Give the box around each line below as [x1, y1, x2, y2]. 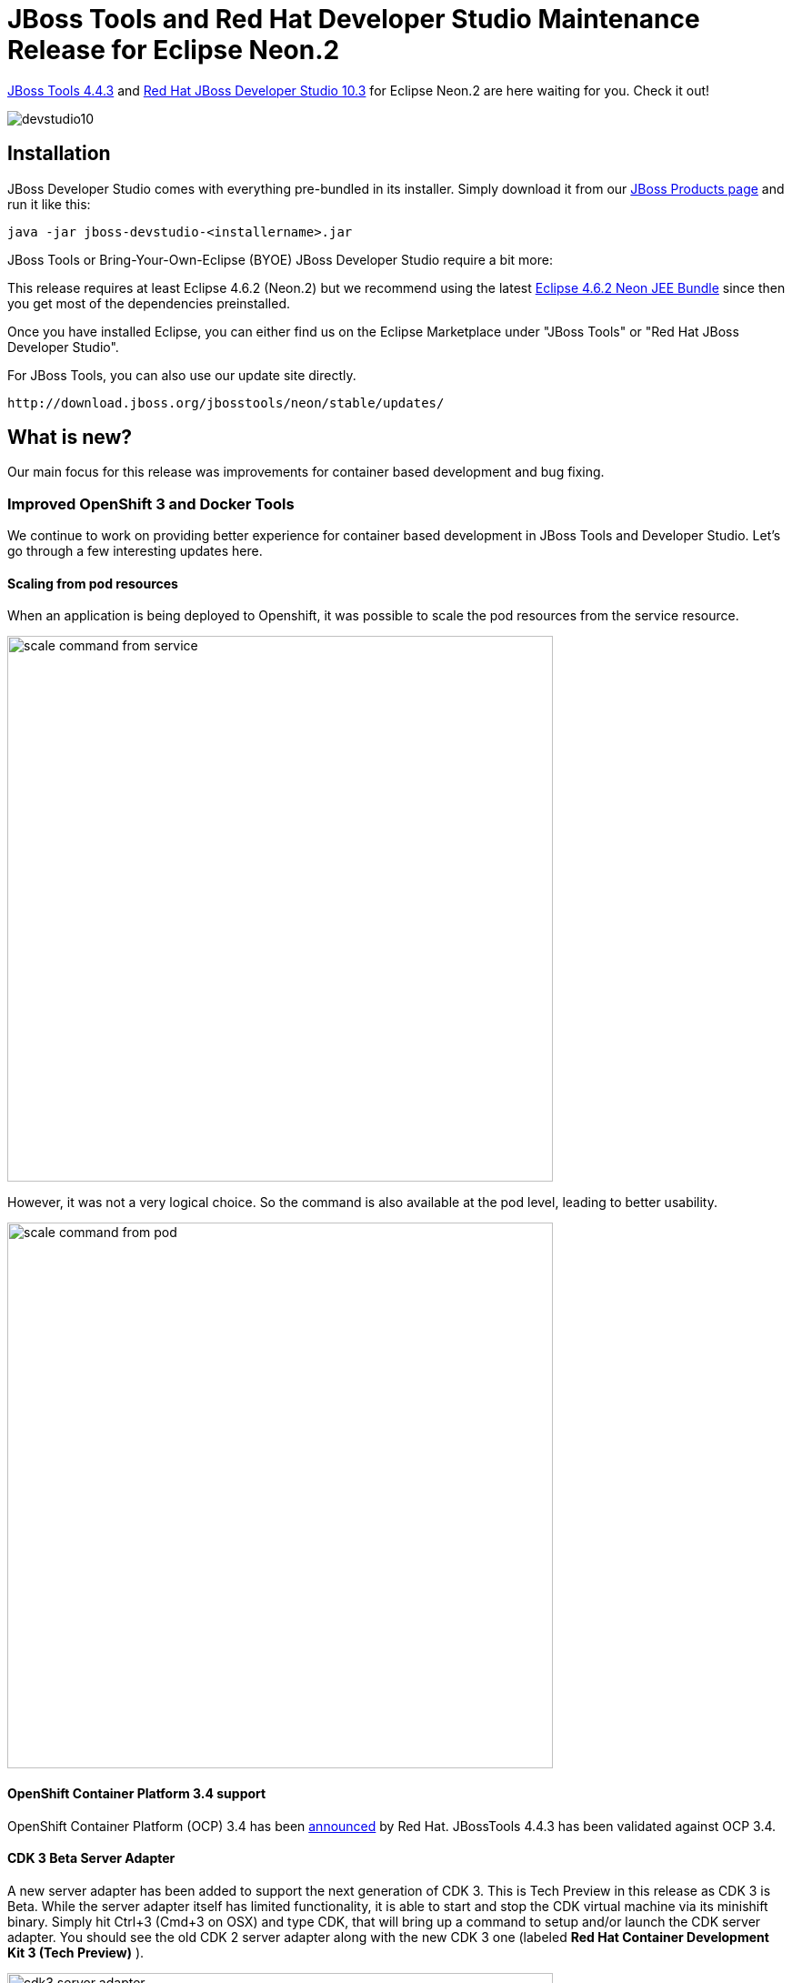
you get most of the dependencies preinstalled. [7, 295, 291, 311]
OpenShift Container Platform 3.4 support [7, 1786, 266, 1802]
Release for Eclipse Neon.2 [7, 35, 340, 65]
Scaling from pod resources [7, 575, 178, 591]
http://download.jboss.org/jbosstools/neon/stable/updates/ [7, 395, 445, 410]
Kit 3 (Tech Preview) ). [7, 1944, 145, 1960]
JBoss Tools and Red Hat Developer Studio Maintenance [7, 4, 700, 35]
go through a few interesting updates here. [7, 543, 263, 559]
